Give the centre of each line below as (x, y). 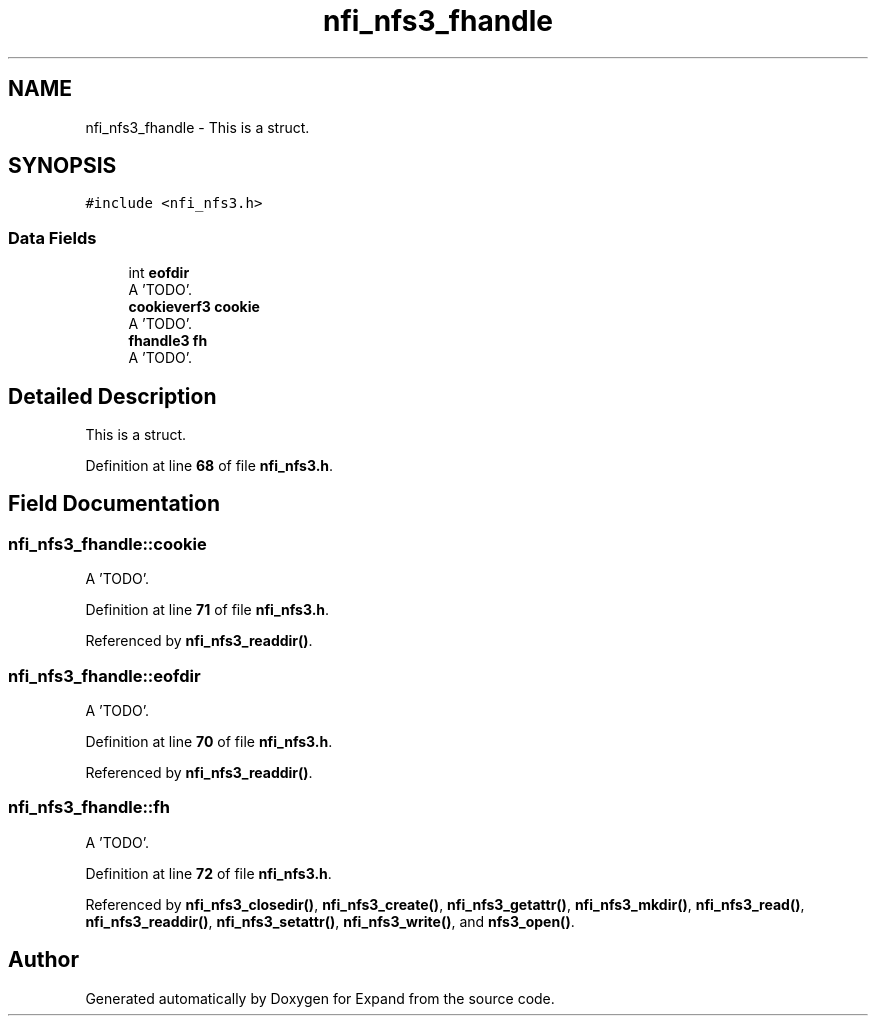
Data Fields (52, 237)
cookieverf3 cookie (194, 307)
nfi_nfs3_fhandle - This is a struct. (197, 127)
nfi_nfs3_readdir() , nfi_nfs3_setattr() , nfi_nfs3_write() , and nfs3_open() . (330, 921)
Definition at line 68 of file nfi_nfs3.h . (209, 466)
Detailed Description (112, 396)
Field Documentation (114, 504)
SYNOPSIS (62, 166)
